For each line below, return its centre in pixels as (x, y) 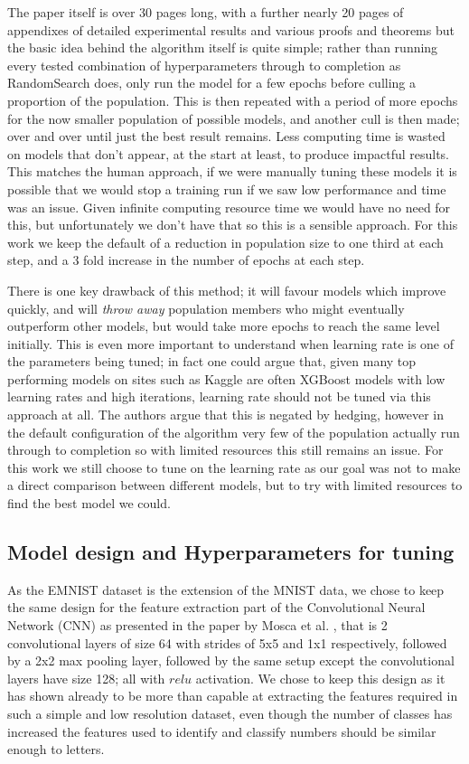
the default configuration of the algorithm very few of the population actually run (234, 432)
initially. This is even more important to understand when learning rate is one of (231, 343)
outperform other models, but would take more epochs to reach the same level (224, 326)
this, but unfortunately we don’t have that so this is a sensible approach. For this (233, 225)
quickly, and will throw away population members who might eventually (206, 308)
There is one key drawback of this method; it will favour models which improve (227, 290)
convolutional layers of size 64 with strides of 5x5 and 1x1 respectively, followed (227, 642)
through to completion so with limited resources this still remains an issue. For (225, 450)
